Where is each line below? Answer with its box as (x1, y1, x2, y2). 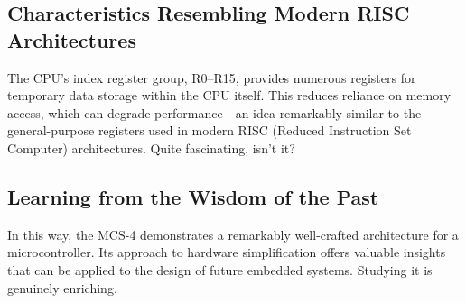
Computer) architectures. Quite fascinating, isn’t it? (7, 138, 295, 157)
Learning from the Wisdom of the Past (7, 182, 379, 210)
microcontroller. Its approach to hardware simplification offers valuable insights (7, 243, 446, 262)
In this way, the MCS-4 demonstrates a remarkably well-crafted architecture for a (7, 225, 459, 243)
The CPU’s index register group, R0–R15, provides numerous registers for (7, 68, 416, 87)
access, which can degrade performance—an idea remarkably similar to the (7, 103, 422, 122)
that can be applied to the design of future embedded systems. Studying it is (7, 260, 433, 279)
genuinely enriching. (7, 278, 117, 297)
